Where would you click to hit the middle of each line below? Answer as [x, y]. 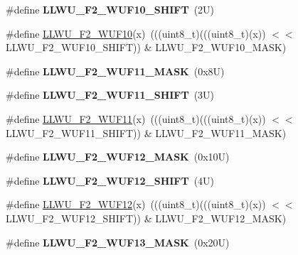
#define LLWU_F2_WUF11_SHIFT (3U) [110, 95]
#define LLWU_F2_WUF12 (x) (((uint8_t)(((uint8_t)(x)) [136, 204]
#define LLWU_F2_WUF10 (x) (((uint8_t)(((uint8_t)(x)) [136, 33]
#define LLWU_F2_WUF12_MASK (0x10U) [118, 157]
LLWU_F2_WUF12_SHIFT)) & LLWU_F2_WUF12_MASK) [146, 218]
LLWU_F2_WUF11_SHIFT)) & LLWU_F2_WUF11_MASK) [146, 132]
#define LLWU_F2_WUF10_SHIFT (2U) [110, 9]
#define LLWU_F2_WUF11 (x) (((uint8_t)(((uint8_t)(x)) [136, 118]
